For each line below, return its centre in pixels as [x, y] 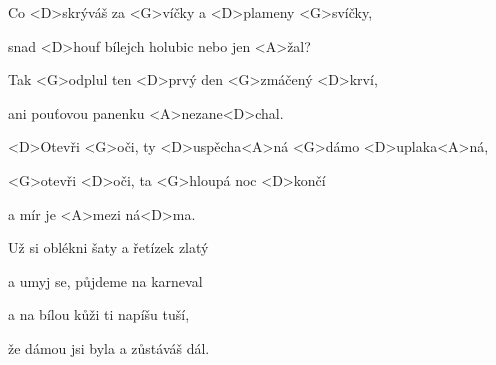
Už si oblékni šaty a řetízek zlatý [108, 247]
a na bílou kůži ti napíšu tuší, [99, 314]
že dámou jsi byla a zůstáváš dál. [109, 347]
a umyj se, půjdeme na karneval [105, 280]
